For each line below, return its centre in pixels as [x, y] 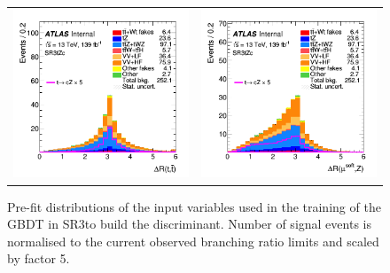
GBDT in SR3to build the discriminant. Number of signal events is [189, 224]
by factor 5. [39, 258]
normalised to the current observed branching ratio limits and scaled [193, 241]
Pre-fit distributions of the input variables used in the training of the [194, 206]
